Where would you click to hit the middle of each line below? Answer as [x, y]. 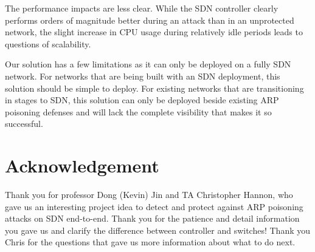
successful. [24, 124]
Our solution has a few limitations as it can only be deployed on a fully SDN [148, 64]
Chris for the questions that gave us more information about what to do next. [150, 242]
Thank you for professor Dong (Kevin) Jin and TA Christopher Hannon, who [149, 195]
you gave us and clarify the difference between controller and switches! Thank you [158, 230]
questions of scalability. [48, 43]
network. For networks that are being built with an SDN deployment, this [143, 76]
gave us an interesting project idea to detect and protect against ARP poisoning [154, 206]
